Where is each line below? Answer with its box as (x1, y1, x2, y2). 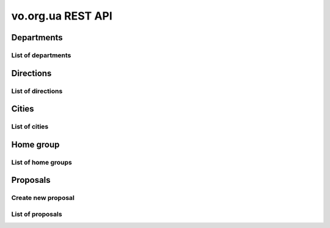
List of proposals (11, 210, 62, 218)
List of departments (11, 51, 71, 59)
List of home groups (11, 158, 73, 166)
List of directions (11, 87, 63, 95)
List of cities (11, 123, 49, 131)
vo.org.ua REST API (11, 9, 112, 23)
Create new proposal (11, 194, 75, 202)
